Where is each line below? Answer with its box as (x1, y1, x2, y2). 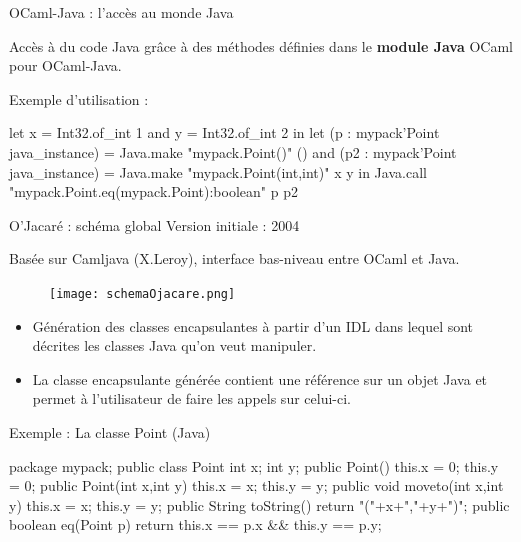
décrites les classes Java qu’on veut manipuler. (32, 335, 317, 356)
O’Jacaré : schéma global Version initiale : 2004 (9, 214, 300, 235)
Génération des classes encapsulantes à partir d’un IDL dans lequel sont (32, 315, 474, 336)
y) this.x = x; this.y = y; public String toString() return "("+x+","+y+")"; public (9, 494, 510, 515)
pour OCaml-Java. (9, 55, 122, 76)
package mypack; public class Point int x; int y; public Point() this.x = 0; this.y (9, 455, 499, 476)
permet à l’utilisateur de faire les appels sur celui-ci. (32, 388, 351, 409)
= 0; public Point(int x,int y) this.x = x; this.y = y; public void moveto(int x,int (9, 475, 504, 496)
